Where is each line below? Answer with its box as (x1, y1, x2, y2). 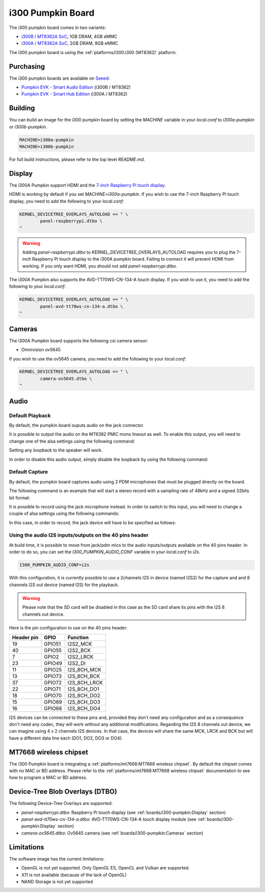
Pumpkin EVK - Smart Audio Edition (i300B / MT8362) (21, 84, 131, 90)
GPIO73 (44, 673, 62, 680)
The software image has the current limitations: (9, 856, 105, 862)
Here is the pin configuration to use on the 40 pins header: (9, 625, 128, 631)
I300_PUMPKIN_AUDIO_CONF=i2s (19, 562, 90, 568)
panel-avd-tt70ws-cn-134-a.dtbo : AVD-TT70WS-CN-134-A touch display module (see (21, 816, 196, 822)
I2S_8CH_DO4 (67, 705, 101, 712)
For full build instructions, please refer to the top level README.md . (9, 156, 145, 162)
